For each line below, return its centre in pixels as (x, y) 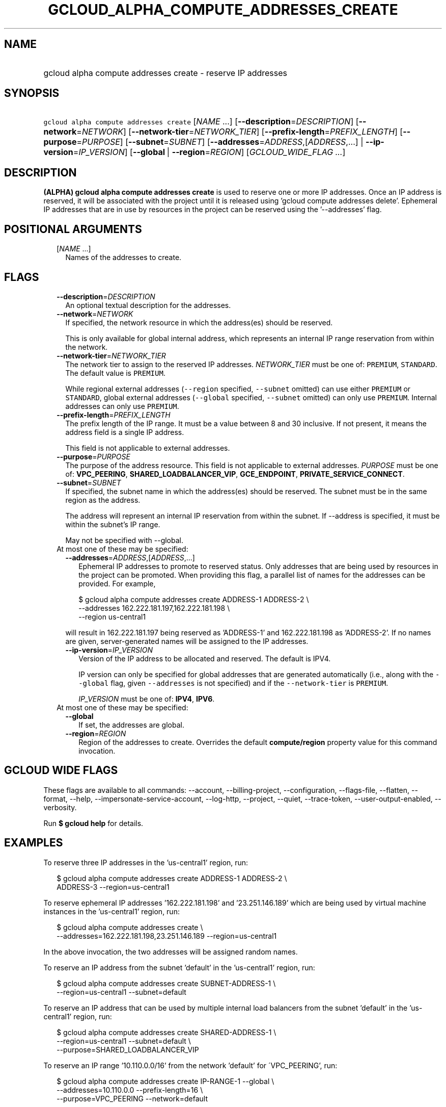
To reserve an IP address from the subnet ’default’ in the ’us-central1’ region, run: (179, 967)
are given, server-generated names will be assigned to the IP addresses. (187, 641)
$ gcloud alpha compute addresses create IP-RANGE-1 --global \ (165, 1081)
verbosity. (60, 807)
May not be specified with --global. (124, 540)
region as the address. (103, 500)
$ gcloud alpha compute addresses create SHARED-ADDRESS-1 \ (166, 1032)
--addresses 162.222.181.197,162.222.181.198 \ (154, 608)
